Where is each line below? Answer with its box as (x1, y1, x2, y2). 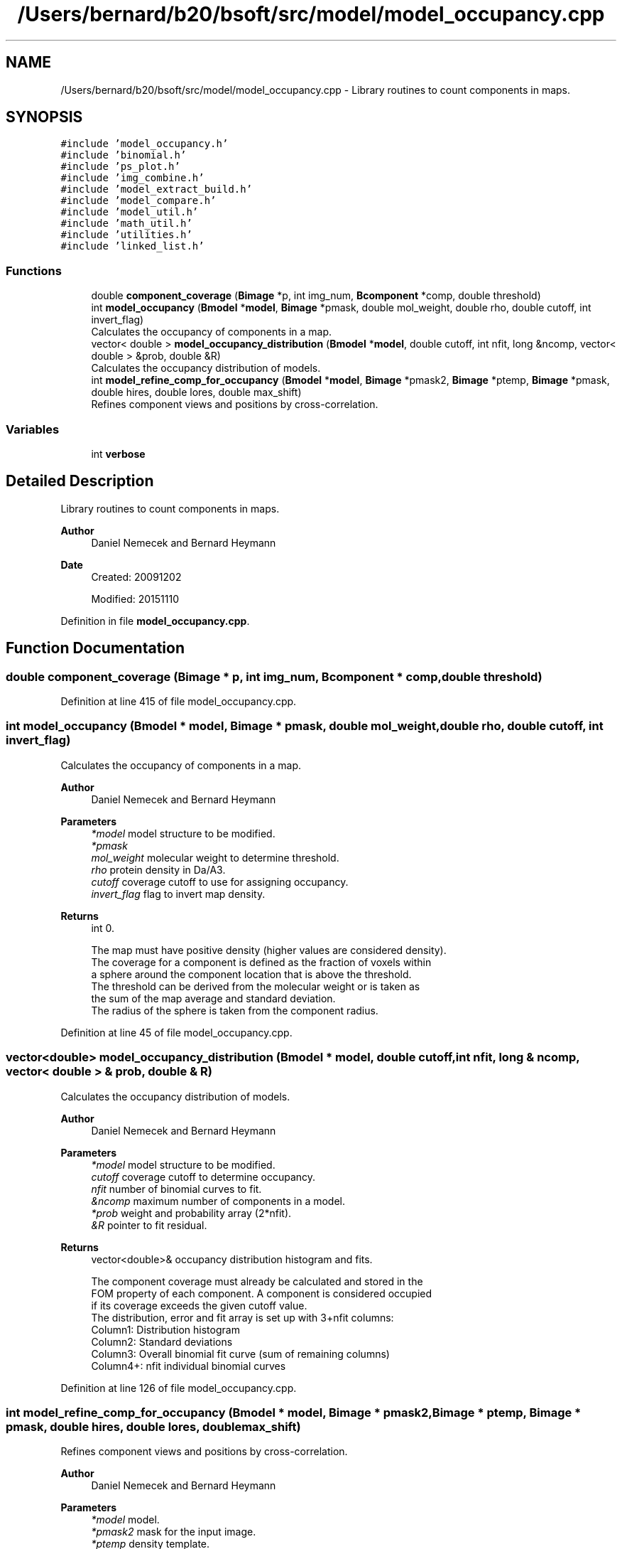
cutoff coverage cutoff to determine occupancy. (91, 1170, 316, 1183)
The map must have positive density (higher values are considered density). (91, 943, 447, 956)
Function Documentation (6, 639, 185, 658)
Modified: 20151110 (91, 592, 179, 605)
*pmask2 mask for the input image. (91, 1526, 256, 1538)
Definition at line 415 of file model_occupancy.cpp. (60, 695, 297, 707)
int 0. (91, 921, 115, 934)
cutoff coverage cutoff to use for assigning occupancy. (91, 875, 349, 888)
